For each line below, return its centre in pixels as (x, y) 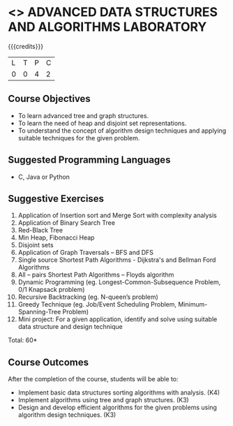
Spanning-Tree (39, 312)
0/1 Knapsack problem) (51, 290)
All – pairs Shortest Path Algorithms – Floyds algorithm (96, 275)
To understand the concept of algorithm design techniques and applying (122, 131)
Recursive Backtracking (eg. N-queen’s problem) (88, 297)
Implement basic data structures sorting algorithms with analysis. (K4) (119, 392)
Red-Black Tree (40, 230)
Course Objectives (50, 99)
